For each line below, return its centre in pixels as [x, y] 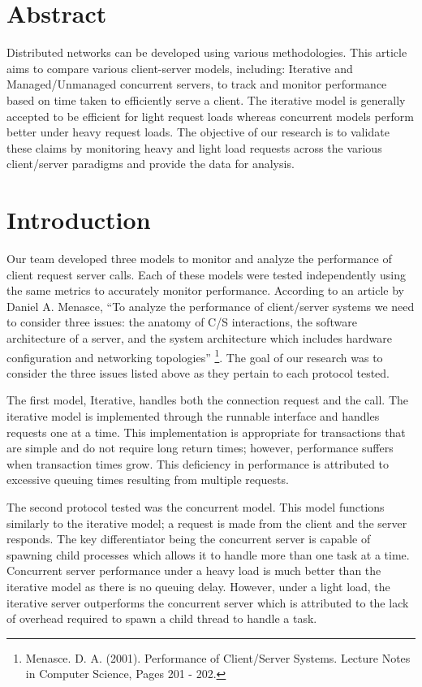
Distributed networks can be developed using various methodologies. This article [207, 52]
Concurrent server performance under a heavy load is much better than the [194, 570]
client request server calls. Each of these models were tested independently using [206, 274]
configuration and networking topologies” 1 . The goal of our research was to [195, 356]
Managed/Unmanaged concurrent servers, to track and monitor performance [197, 84]
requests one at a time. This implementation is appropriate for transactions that [206, 432]
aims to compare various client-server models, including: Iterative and [180, 68]
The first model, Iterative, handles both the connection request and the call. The [208, 400]
